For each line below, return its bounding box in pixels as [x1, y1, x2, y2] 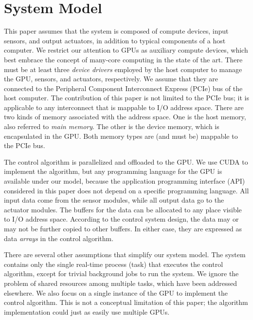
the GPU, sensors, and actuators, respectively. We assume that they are [4, 74, 218, 84]
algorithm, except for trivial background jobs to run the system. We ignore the [4, 268, 239, 279]
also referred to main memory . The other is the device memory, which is [4, 121, 219, 132]
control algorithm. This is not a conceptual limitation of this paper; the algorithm [4, 297, 248, 307]
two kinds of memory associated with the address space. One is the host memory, [4, 112, 246, 122]
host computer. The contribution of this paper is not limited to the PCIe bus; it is [4, 93, 249, 103]
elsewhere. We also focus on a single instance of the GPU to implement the [4, 287, 228, 298]
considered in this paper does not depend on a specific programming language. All [4, 185, 249, 195]
